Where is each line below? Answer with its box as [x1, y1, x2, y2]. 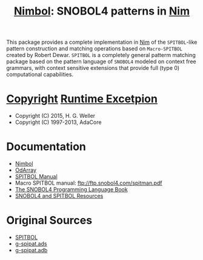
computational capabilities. [6, 71, 74, 78]
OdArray [15, 166, 37, 174]
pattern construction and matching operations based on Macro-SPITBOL [6, 45, 183, 52]
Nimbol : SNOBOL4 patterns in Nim [14, 4, 190, 18]
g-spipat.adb [15, 247, 48, 253]
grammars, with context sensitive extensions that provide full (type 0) [6, 64, 180, 72]
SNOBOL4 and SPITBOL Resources [15, 193, 104, 200]
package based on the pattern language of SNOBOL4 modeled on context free [6, 58, 196, 65]
